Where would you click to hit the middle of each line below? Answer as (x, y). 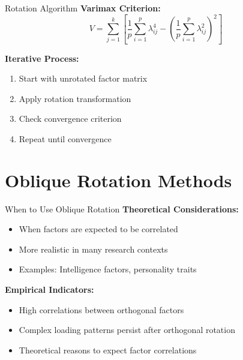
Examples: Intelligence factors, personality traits (108, 269)
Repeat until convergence (65, 138)
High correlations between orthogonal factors (101, 309)
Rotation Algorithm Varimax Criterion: (83, 8)
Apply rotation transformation (75, 98)
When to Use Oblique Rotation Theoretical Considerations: (122, 208)
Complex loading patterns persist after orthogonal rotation (127, 330)
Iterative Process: (42, 58)
